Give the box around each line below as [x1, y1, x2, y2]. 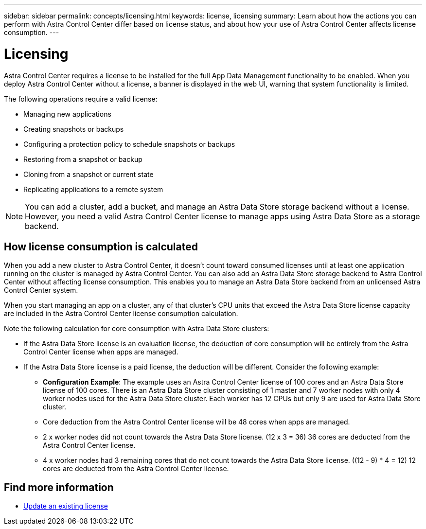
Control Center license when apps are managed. [23, 348, 178, 356]
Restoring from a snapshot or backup [23, 155, 142, 163]
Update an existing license [23, 502, 108, 511]
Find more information [4, 481, 114, 494]
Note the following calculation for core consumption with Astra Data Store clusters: [4, 324, 269, 333]
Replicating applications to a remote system [23, 185, 163, 194]
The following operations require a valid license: [4, 94, 158, 103]
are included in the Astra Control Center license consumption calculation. [4, 309, 238, 318]
